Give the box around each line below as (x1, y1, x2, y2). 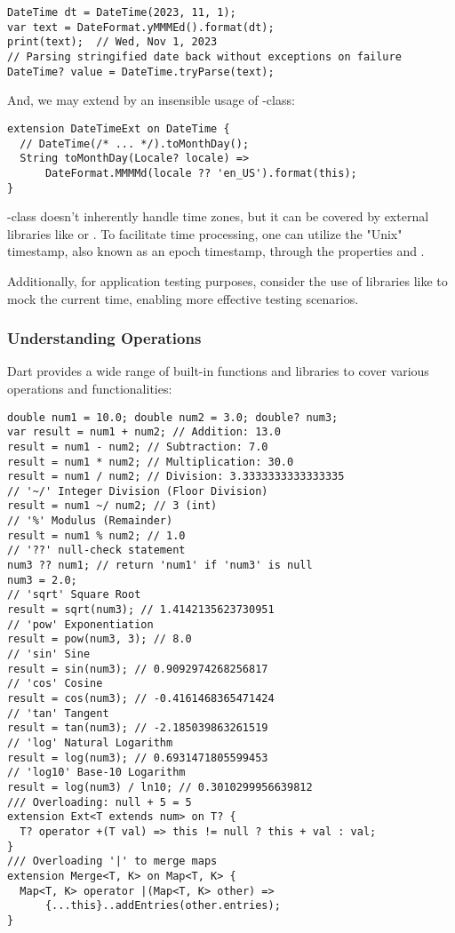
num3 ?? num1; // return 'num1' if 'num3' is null (7, 559, 313, 572)
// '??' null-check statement (7, 544, 186, 557)
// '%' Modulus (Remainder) (7, 514, 173, 528)
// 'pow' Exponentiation (7, 618, 154, 631)
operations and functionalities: (7, 379, 172, 397)
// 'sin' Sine (7, 648, 91, 661)
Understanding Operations (7, 327, 202, 349)
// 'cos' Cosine (7, 677, 103, 690)
